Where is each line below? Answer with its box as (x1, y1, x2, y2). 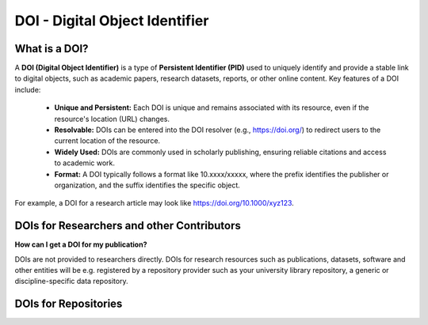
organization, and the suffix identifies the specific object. (54, 180, 241, 190)
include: (14, 85, 41, 94)
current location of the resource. (54, 136, 161, 145)
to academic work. (54, 158, 115, 168)
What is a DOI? (14, 42, 89, 55)
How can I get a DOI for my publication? (14, 240, 147, 249)
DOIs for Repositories (14, 297, 123, 311)
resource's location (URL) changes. (54, 114, 170, 123)
